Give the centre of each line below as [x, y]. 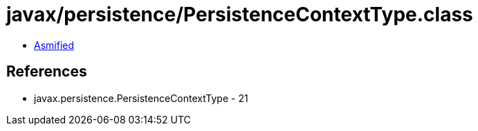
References [47, 72]
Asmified [54, 45]
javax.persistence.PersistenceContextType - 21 [141, 98]
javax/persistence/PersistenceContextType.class [240, 14]
